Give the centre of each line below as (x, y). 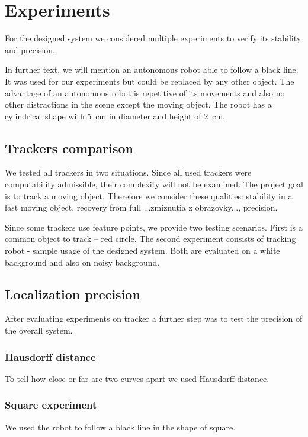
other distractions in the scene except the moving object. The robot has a (138, 104)
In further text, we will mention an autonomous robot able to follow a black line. (152, 69)
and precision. (30, 49)
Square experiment (51, 405)
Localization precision (73, 294)
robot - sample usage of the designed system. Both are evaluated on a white (142, 250)
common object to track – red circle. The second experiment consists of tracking (150, 239)
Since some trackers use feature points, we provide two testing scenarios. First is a (154, 227)
